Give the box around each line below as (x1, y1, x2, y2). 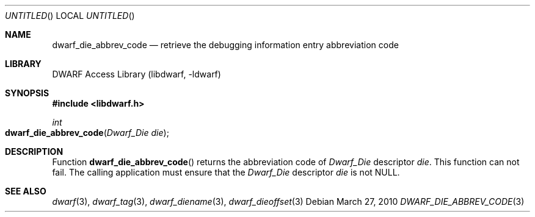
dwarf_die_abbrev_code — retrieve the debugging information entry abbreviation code (52, 40, 399, 50)
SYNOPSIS (5, 88, 49, 98)
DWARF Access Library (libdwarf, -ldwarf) (52, 69, 221, 79)
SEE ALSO (5, 186, 46, 196)
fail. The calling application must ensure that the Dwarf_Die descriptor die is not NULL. (52, 167, 400, 177)
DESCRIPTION (5, 146, 64, 157)
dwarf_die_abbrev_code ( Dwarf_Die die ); (5, 127, 169, 138)
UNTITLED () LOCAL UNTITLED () (5, 10, 135, 21)
